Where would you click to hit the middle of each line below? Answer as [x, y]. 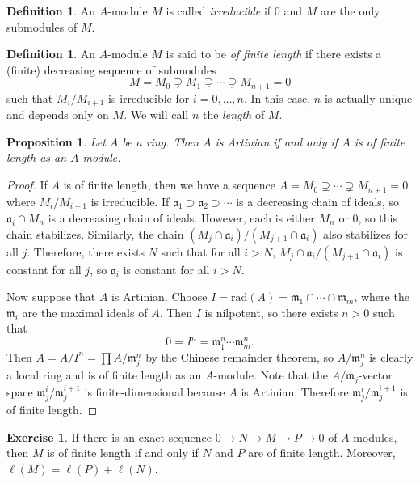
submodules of [42, 26]
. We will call [156, 114]
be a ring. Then [160, 141]
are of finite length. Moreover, [322, 453]
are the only [350, 11]
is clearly [391, 356]
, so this [378, 217]
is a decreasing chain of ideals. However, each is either [181, 217]
